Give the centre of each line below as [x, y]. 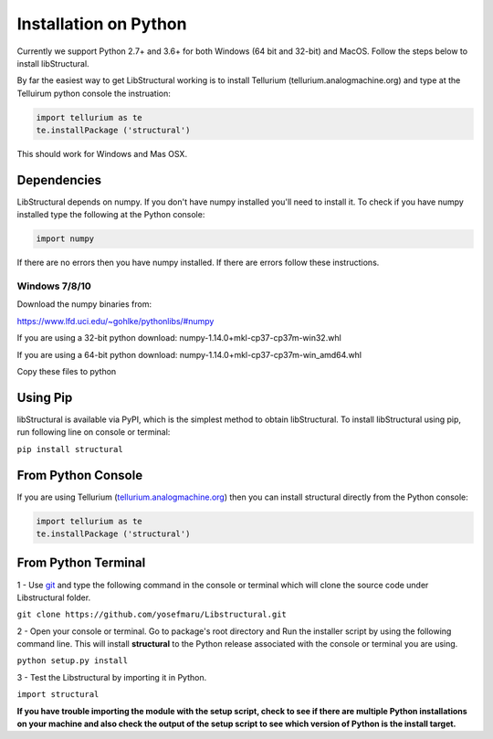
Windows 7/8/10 [54, 286]
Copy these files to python [67, 372]
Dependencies [59, 179]
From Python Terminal [81, 563]
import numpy [65, 239]
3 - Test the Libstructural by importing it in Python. [112, 677]
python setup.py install [72, 661]
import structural [58, 695]
